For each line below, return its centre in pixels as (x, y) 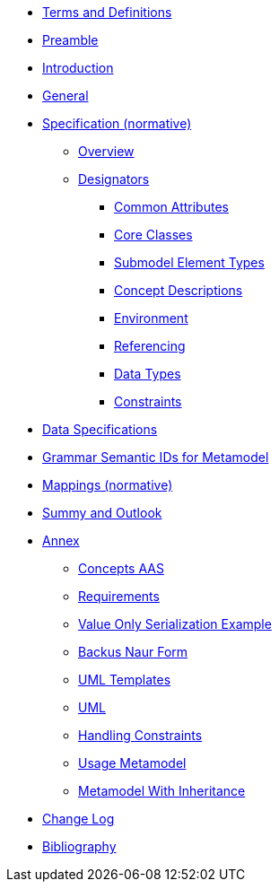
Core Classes (153, 235)
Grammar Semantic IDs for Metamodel (156, 457)
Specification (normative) (117, 123)
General (65, 96)
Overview (106, 151)
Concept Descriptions (179, 290)
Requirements (119, 596)
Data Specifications (100, 429)
